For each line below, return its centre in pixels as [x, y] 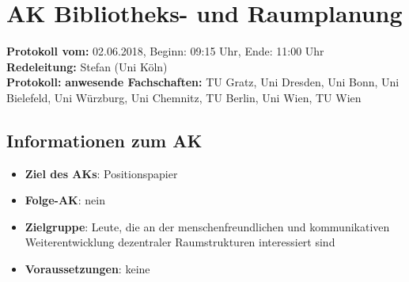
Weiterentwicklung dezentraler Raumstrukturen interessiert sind [180, 242]
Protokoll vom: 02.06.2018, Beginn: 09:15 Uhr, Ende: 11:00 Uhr [165, 51]
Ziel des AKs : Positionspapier [101, 173]
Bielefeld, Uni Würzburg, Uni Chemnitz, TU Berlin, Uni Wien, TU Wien [184, 97]
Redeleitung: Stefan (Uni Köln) [87, 66]
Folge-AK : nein [65, 200]
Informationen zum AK [104, 140]
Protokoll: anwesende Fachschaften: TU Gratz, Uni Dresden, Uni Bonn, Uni [203, 82]
